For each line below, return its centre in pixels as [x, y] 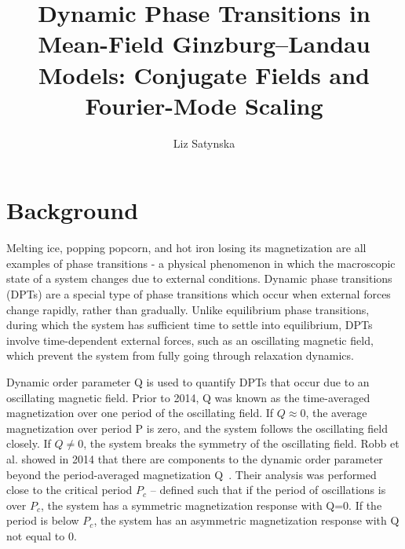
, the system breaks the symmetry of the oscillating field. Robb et [241, 443]
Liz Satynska [204, 143]
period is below [43, 520]
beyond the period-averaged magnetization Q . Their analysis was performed [192, 474]
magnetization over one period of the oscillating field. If [140, 413]
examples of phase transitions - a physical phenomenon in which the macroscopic [201, 263]
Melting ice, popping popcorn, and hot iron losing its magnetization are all [186, 248]
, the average [336, 413]
